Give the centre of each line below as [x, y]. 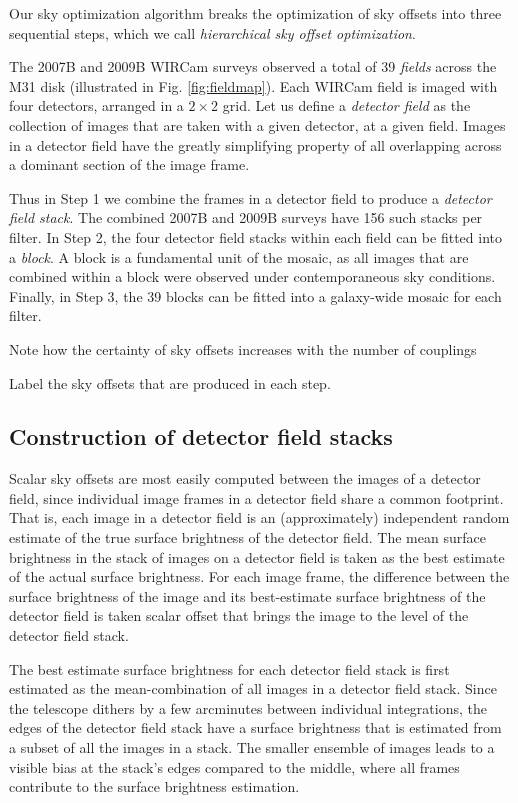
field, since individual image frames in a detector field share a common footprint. [256, 497]
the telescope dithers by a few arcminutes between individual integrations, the [248, 707]
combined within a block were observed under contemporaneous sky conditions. [252, 276]
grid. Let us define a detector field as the [346, 105]
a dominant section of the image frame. [129, 164]
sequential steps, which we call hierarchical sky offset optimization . [212, 32]
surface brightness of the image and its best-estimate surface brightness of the [247, 595]
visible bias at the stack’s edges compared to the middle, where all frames [234, 766]
